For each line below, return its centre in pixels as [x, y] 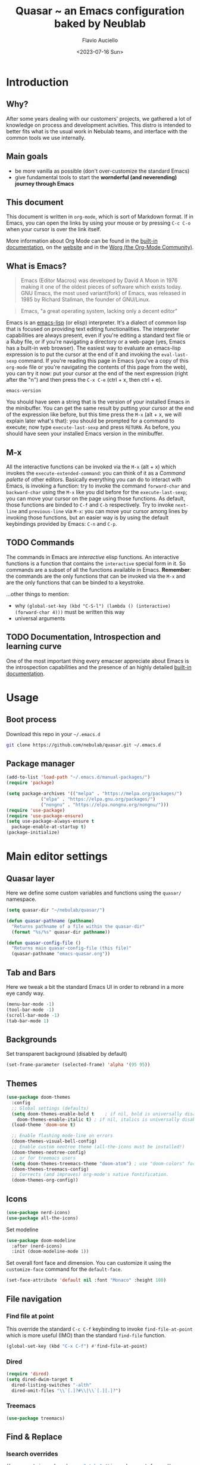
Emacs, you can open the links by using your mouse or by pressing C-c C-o [99, 223]
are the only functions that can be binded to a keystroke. [75, 582]
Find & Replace [34, 1437]
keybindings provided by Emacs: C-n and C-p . [62, 524]
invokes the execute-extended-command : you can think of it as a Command [96, 473]
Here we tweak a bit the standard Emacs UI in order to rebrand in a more [95, 987]
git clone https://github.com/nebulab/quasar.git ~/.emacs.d [84, 745]
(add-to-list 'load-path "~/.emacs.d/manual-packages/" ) [78, 777]
